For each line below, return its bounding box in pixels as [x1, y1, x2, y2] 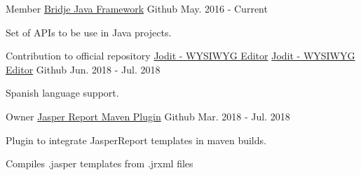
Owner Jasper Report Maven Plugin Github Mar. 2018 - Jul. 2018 [6, 108, 290, 123]
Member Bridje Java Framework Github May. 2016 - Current [6, 1, 268, 15]
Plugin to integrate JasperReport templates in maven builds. [6, 132, 266, 147]
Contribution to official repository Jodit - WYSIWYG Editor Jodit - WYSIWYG [6, 48, 355, 63]
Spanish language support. [6, 85, 119, 100]
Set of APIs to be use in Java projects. [6, 24, 172, 39]
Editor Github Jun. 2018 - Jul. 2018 [6, 62, 161, 76]
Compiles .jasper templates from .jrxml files [6, 156, 193, 171]
